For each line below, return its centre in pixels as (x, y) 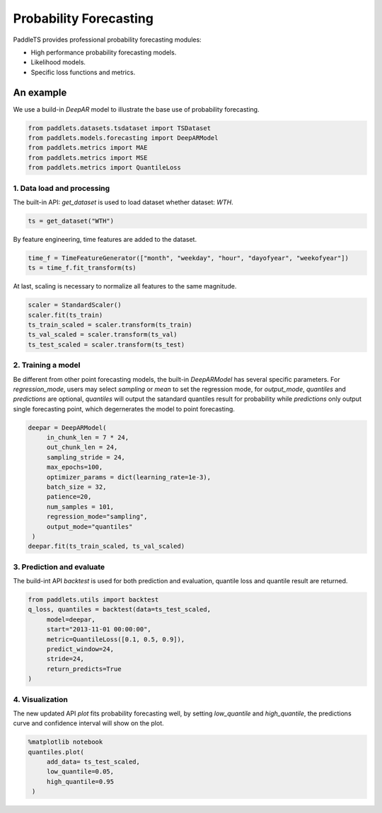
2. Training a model (47, 365)
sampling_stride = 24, (86, 457)
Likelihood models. (58, 62)
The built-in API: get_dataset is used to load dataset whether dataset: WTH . (123, 202)
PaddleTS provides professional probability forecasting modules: (107, 40)
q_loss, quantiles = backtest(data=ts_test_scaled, (120, 609)
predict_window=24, (80, 649)
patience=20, (69, 497)
